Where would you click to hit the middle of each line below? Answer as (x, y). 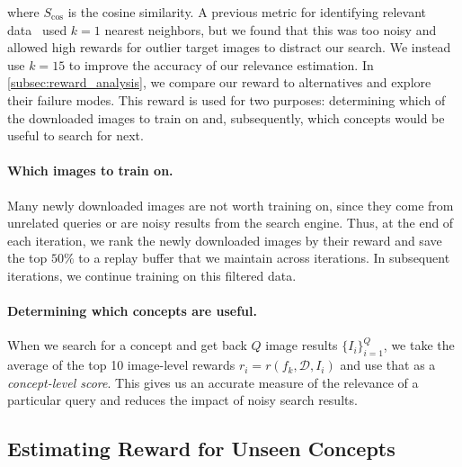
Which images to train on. (90, 171)
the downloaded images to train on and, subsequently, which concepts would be (226, 117)
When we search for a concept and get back (127, 345)
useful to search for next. (76, 135)
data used (37, 29)
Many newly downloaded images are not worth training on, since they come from (231, 205)
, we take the (419, 345)
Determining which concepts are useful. (132, 311)
